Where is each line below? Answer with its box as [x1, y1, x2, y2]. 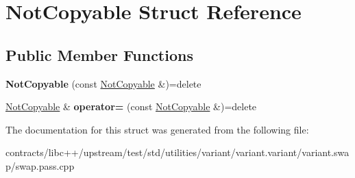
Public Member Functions [5, 44, 193, 65]
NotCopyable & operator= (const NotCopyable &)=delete [5, 99, 257, 114]
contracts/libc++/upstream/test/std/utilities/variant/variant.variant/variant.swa [5, 145, 350, 160]
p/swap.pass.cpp [5, 158, 75, 173]
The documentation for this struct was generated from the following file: [5, 122, 309, 136]
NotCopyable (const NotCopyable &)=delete [5, 76, 201, 90]
